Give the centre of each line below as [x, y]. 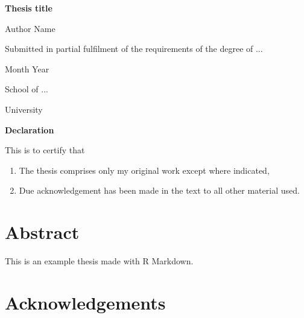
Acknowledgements [85, 302]
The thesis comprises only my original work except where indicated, [144, 170]
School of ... [27, 89]
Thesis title [29, 8]
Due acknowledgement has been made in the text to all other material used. [159, 190]
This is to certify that [45, 150]
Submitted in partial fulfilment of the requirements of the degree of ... [134, 49]
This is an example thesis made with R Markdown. [99, 261]
